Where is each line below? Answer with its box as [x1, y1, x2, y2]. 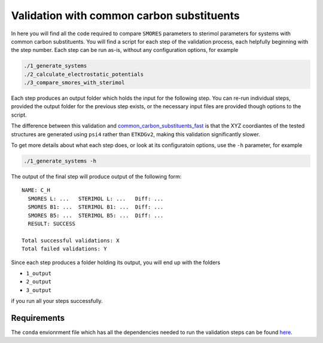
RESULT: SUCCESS [28, 220, 76, 227]
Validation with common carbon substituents [11, 9, 240, 22]
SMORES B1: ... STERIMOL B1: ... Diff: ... [28, 204, 164, 210]
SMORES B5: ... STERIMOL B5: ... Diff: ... [28, 212, 164, 219]
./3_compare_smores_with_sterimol [23, 79, 125, 86]
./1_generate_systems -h [23, 158, 97, 164]
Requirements [11, 313, 65, 323]
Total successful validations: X [22, 237, 120, 244]
